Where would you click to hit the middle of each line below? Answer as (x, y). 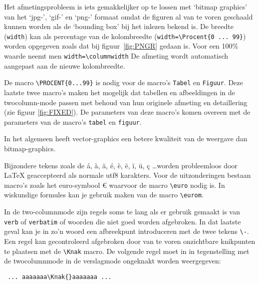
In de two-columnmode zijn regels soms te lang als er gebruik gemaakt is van (122, 212)
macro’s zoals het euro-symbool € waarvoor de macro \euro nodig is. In (114, 185)
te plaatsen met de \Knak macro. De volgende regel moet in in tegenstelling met (127, 251)
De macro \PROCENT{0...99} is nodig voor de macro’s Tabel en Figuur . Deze (124, 82)
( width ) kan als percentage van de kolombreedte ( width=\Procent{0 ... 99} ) (125, 36)
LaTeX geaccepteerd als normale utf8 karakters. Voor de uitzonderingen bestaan (127, 175)
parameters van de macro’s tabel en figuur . (73, 121)
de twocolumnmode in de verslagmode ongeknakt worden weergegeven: (112, 261)
